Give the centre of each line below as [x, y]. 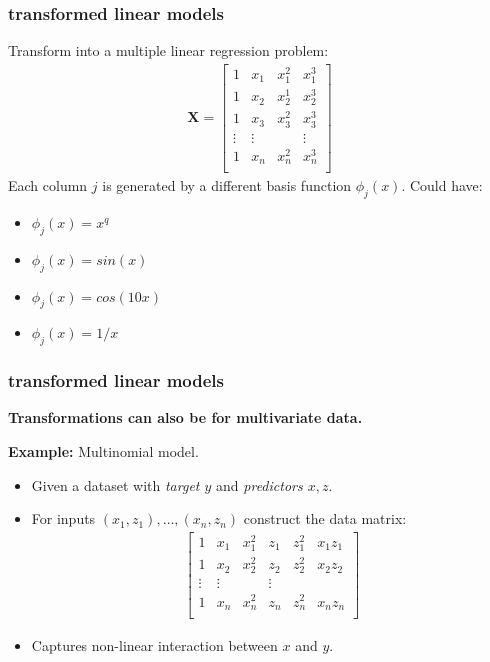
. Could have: [442, 185]
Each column [48, 185]
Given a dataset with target [115, 484]
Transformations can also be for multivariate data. [185, 417]
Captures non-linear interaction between [154, 645]
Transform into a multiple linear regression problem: [168, 50]
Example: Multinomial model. [103, 451]
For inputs [63, 518]
